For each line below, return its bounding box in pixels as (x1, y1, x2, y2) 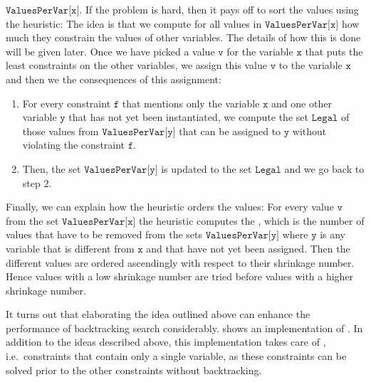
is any (320, 227, 346, 242)
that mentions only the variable (122, 95, 260, 110)
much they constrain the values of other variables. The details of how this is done (6, 30, 361, 45)
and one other (271, 95, 332, 110)
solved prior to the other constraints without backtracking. (6, 362, 262, 377)
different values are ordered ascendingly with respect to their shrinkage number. (6, 255, 355, 270)
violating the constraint (22, 137, 125, 152)
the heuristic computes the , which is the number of (139, 213, 365, 228)
